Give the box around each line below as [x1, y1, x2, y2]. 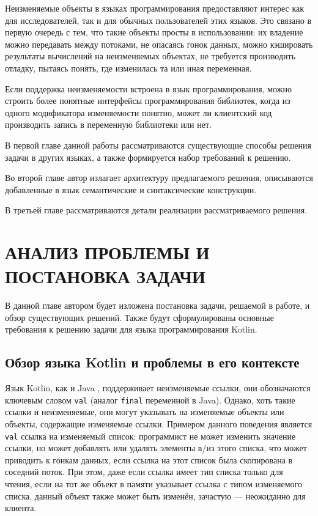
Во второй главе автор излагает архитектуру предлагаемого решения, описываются [5, 171, 313, 184]
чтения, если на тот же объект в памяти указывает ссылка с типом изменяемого [5, 477, 302, 490]
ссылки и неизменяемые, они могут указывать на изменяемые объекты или [5, 405, 284, 418]
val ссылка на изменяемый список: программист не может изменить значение [5, 429, 296, 442]
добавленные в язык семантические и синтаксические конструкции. [5, 183, 257, 196]
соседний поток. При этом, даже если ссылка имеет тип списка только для [5, 465, 283, 478]
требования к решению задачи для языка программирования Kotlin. [5, 323, 257, 336]
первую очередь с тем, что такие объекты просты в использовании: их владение [5, 26, 303, 39]
